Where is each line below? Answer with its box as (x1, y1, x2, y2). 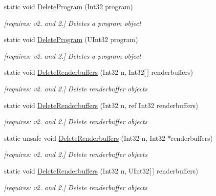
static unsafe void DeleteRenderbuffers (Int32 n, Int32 (4, 132, 166, 143)
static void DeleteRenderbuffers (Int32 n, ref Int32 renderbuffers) (4, 100, 198, 110)
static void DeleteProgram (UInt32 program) (4, 34, 138, 44)
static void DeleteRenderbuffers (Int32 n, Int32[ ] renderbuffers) (4, 67, 194, 77)
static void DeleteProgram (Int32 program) (4, 1, 133, 11)
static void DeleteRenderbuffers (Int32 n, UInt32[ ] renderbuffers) (4, 165, 198, 175)
